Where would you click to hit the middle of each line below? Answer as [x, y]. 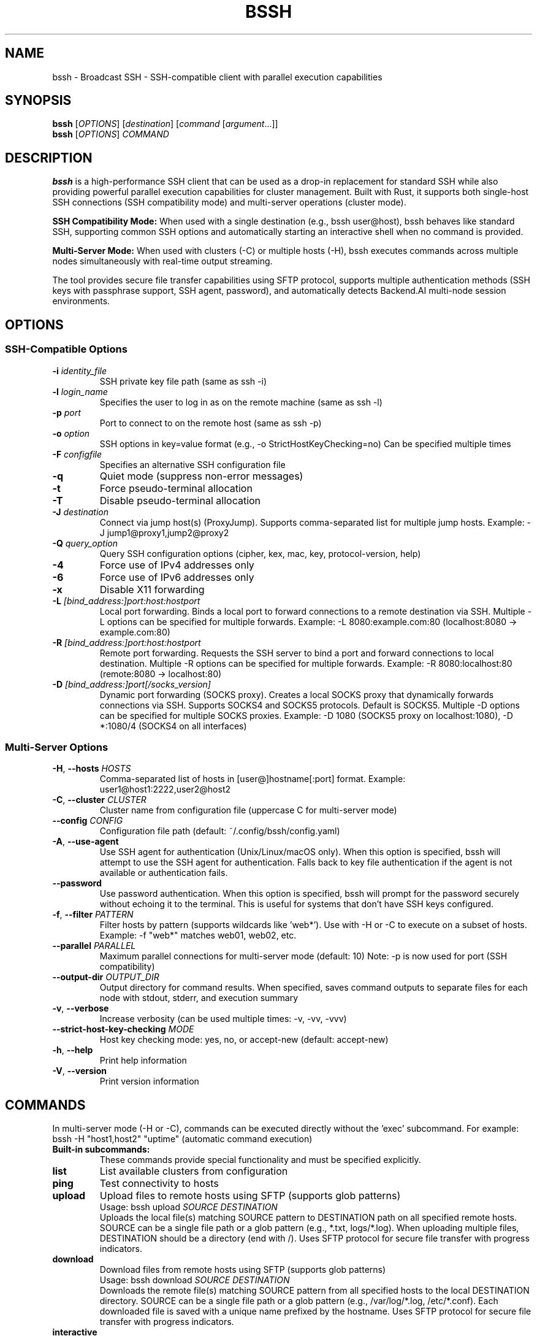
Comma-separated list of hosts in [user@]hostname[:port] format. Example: [253, 779]
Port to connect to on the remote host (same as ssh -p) [211, 423]
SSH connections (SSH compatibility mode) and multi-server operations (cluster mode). [229, 202]
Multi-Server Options [57, 747]
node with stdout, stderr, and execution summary [199, 998]
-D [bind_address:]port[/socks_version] [131, 684]
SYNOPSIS [38, 101]
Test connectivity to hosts [159, 1184]
